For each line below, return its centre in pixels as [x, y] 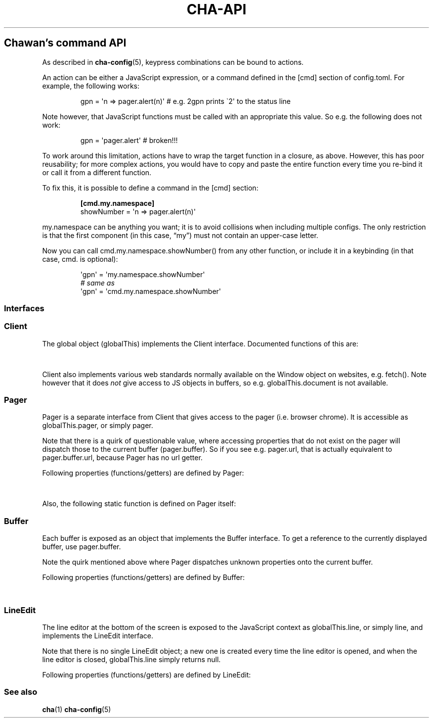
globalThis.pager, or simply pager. [98, 426]
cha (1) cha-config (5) [77, 709]
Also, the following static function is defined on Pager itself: [139, 504]
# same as [97, 283]
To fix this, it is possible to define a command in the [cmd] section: [150, 188]
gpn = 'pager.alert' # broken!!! [129, 140]
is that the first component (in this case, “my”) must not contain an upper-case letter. [180, 235]
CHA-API [216, 9]
